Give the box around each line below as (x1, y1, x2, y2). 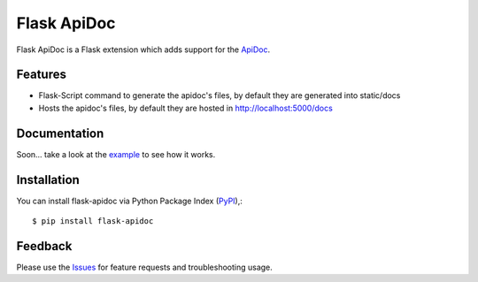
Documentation (16, 126, 104, 141)
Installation (16, 172, 80, 187)
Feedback (16, 239, 73, 254)
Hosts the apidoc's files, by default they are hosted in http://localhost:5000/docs (38, 103, 334, 113)
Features (16, 67, 66, 82)
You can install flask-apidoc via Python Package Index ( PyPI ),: (16, 195, 243, 206)
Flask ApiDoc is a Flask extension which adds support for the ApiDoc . (16, 44, 271, 55)
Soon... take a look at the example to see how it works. (16, 149, 216, 159)
